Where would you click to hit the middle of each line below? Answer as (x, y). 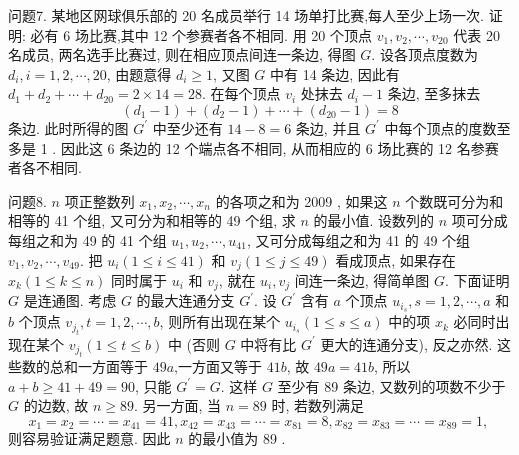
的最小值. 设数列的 (374, 220)
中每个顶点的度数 (440, 127)
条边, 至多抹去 (434, 93)
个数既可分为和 (454, 200)
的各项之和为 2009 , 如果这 (301, 200)
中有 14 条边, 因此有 (334, 73)
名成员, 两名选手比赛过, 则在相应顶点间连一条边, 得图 (182, 54)
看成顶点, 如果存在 (395, 259)
